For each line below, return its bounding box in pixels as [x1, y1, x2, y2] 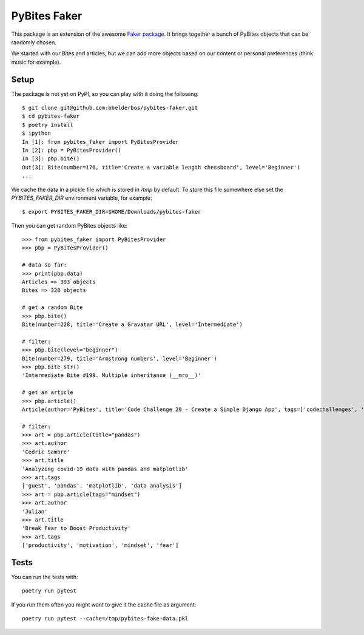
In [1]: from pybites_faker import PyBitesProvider [22, 138, 179, 145]
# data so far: [22, 262, 67, 268]
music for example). [11, 58, 61, 66]
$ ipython [22, 130, 51, 137]
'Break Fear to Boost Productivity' [22, 525, 131, 532]
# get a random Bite [22, 304, 83, 311]
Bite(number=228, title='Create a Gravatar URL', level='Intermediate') [22, 321, 243, 328]
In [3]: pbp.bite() [22, 155, 80, 162]
